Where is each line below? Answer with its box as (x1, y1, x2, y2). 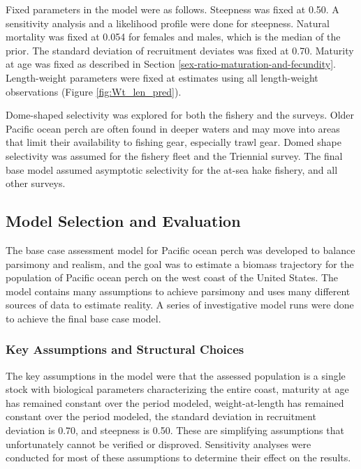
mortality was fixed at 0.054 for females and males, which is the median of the (6, 29, 341, 44)
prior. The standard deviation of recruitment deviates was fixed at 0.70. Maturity (6, 43, 354, 57)
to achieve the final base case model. (6, 311, 161, 325)
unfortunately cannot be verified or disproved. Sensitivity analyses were (6, 436, 311, 451)
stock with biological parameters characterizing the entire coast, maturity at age (6, 382, 349, 396)
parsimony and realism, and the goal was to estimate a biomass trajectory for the (6, 256, 354, 271)
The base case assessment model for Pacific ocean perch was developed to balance (6, 242, 355, 257)
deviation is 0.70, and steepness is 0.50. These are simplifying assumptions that (6, 423, 344, 438)
